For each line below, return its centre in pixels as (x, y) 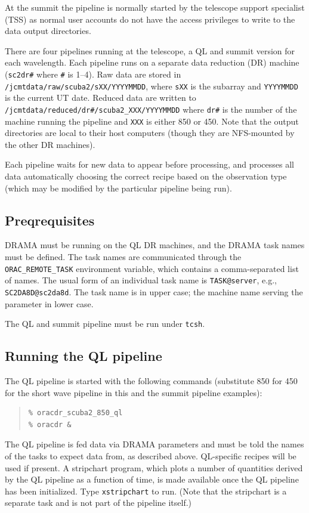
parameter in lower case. (49, 303)
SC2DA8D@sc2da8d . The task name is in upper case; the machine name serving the (154, 291)
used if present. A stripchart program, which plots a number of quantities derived (154, 467)
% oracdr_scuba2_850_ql (75, 413)
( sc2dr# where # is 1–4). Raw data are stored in (93, 74)
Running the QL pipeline (84, 356)
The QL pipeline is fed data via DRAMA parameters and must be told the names (154, 444)
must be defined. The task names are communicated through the (123, 256)
